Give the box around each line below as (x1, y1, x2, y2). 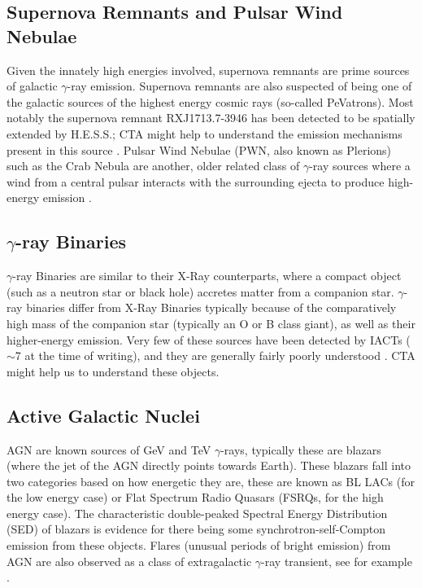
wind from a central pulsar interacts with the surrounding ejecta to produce (7, 173, 385, 190)
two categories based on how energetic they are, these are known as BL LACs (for (7, 472, 415, 489)
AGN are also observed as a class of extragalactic (7, 552, 252, 569)
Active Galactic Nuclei (7, 402, 200, 428)
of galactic (7, 77, 58, 94)
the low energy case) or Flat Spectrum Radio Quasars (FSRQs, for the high (7, 489, 384, 506)
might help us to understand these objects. (7, 362, 220, 380)
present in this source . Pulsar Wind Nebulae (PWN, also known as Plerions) (7, 141, 392, 158)
